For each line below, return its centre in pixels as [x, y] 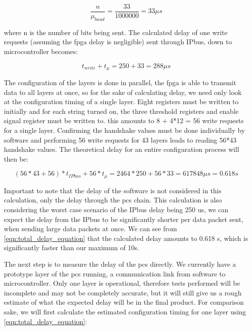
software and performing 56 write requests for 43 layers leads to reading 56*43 [120, 139]
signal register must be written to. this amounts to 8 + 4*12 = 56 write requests [124, 120]
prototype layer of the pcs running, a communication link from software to [115, 273]
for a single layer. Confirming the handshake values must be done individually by [125, 130]
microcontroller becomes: [41, 51]
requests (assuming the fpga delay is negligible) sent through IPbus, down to [118, 42]
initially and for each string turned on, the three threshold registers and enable [121, 111]
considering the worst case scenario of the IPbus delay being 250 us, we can [116, 210]
